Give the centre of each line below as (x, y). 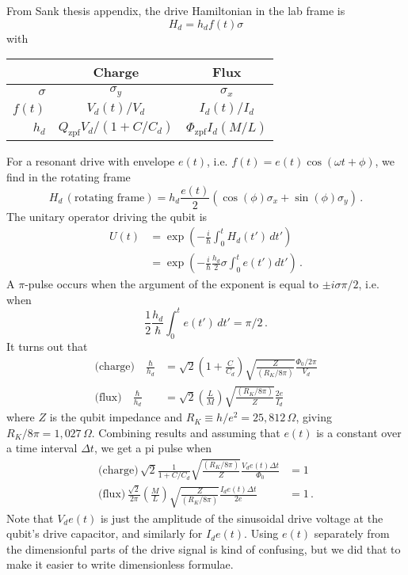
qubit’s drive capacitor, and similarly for (105, 533)
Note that (30, 518)
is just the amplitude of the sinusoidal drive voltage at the (242, 518)
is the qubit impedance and (116, 417)
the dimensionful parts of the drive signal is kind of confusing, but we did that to (204, 548)
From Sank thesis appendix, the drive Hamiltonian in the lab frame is (176, 10)
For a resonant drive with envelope (91, 161)
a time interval (42, 448)
